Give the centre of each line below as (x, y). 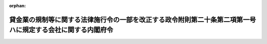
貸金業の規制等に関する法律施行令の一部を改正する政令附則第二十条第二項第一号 (133, 20)
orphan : (18, 6)
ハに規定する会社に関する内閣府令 (61, 30)
